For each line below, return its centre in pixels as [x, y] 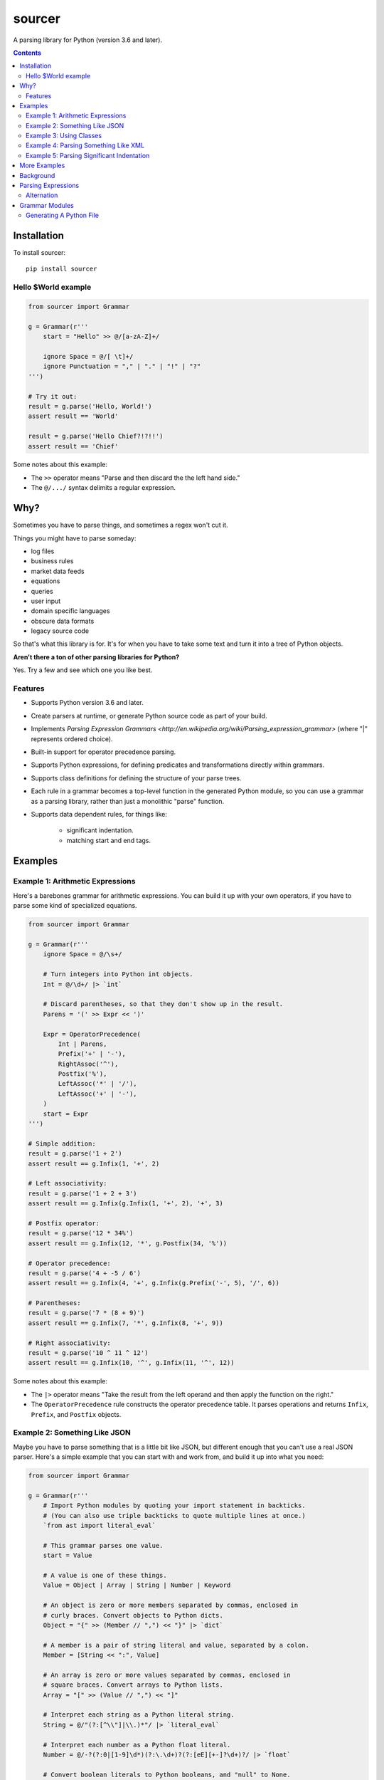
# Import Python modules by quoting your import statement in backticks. [174, 1506]
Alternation [42, 195]
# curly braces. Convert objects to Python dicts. [133, 1615]
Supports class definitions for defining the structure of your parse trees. [136, 778]
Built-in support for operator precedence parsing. [103, 752]
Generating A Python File [63, 215]
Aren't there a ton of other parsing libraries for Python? [96, 657]
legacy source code [60, 631]
